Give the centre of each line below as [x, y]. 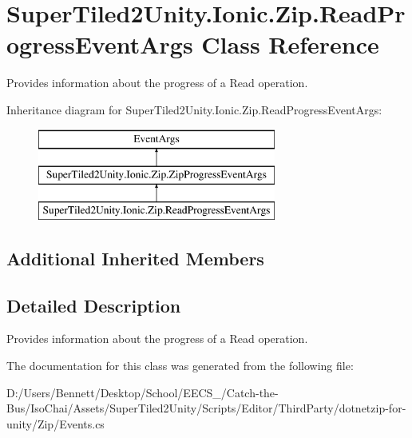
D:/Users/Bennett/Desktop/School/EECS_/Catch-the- [143, 392]
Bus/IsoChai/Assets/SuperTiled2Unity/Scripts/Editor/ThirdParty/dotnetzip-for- [206, 408]
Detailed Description [94, 305]
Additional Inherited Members [135, 258]
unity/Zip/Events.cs [55, 423]
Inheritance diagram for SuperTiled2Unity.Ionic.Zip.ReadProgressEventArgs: [194, 109]
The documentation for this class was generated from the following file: [180, 366]
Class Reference [290, 44]
